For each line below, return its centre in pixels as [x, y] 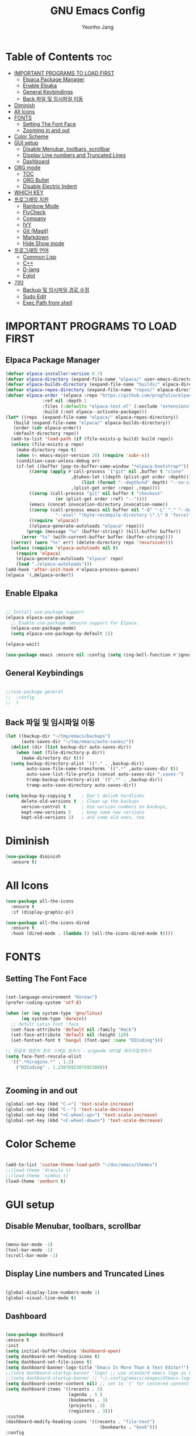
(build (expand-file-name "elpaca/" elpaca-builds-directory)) [92, 423]
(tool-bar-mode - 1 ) [29, 1250]
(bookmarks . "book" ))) [129, 1427]
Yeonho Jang [98, 27]
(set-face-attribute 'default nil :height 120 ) [70, 1035]
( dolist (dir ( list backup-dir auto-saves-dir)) [71, 747]
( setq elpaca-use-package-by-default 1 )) [62, 634]
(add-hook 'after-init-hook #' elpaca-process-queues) [73, 570]
